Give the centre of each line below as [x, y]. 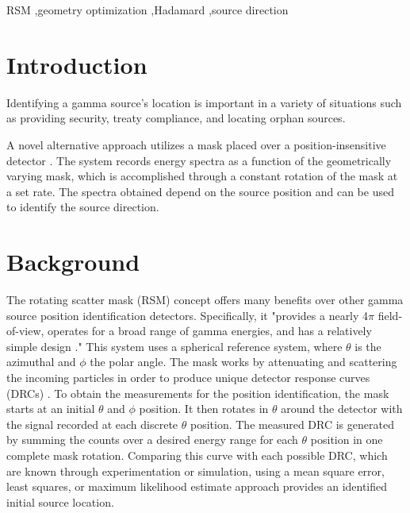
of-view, [25, 331]
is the [368, 346]
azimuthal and [41, 362]
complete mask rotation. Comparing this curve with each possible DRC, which [197, 455]
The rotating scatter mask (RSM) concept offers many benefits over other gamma [205, 299]
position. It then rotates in [204, 409]
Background [73, 262]
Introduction [77, 64]
